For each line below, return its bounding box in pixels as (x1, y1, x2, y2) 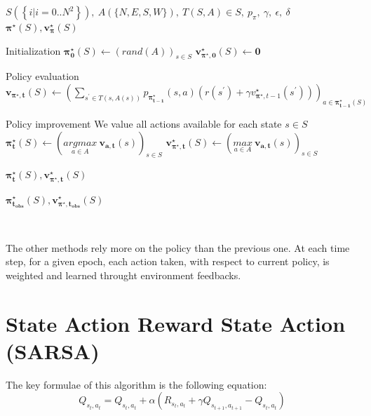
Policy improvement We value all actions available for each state (6, 116, 282, 130)
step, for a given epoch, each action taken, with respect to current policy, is (6, 254, 330, 269)
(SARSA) (6, 336, 100, 365)
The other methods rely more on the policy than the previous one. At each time (6, 240, 350, 255)
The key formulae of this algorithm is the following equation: (6, 377, 267, 391)
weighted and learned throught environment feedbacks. (6, 267, 241, 282)
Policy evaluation (6, 69, 79, 83)
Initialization (6, 43, 61, 58)
